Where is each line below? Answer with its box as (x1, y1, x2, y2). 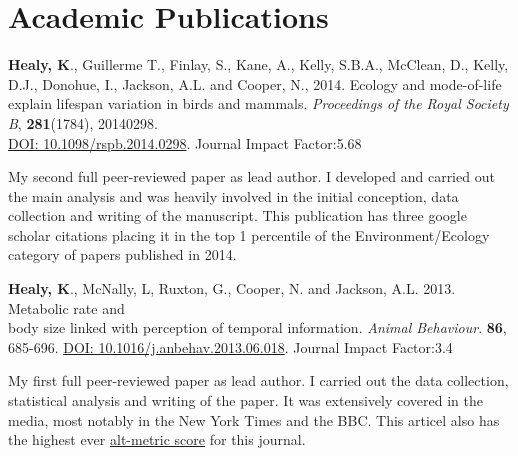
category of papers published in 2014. (8, 244, 237, 265)
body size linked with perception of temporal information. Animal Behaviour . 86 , (8, 317, 507, 338)
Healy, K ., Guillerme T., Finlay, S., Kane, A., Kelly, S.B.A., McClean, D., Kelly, (8, 54, 509, 75)
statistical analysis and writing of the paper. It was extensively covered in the (8, 390, 484, 411)
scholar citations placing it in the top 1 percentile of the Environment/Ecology (8, 224, 490, 245)
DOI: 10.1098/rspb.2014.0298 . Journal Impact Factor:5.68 (8, 132, 362, 153)
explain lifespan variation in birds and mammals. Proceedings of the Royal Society (8, 93, 509, 114)
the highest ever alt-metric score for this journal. (8, 429, 306, 450)
